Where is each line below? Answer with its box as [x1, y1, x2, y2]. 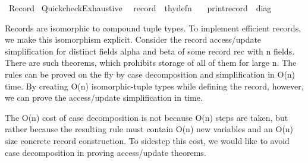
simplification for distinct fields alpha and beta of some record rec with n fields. [5, 44, 295, 57]
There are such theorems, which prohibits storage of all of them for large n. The [5, 56, 297, 69]
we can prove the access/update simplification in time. [5, 91, 203, 104]
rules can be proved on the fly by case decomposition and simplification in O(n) [5, 68, 296, 80]
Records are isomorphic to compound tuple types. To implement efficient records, [5, 21, 301, 34]
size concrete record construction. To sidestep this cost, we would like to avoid [5, 134, 290, 146]
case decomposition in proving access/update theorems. [5, 146, 206, 158]
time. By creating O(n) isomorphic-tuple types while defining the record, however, [5, 79, 304, 92]
